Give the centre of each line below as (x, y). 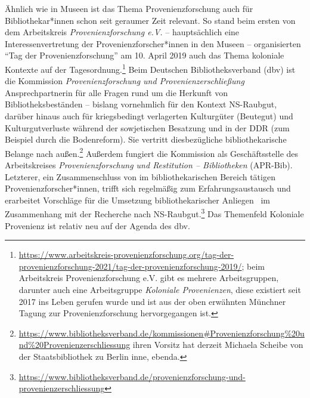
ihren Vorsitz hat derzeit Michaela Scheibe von (218, 345)
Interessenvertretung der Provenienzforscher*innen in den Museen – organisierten (153, 43)
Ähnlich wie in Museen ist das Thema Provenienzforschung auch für (129, 8)
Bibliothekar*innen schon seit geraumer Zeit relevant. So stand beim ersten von (150, 20)
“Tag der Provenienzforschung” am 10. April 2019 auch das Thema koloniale (145, 55)
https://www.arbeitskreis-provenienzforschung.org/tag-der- (126, 254)
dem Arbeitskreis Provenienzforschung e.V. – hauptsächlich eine (122, 32)
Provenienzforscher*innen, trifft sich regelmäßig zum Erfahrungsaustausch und (148, 188)
